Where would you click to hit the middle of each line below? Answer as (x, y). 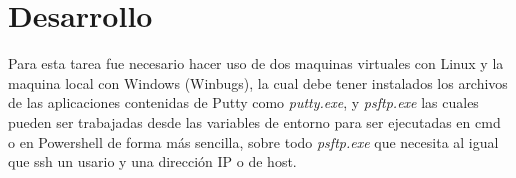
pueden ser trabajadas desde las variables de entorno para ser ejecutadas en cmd (254, 121)
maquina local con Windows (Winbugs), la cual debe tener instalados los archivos (258, 82)
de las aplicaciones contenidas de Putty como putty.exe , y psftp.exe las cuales (243, 102)
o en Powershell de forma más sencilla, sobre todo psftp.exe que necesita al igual (253, 141)
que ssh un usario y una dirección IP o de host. (152, 161)
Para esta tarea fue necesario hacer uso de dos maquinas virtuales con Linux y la (256, 63)
